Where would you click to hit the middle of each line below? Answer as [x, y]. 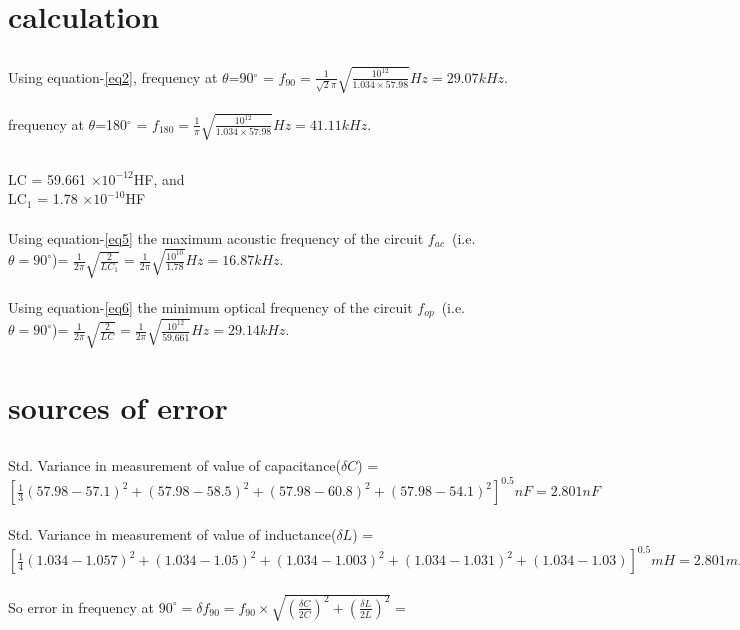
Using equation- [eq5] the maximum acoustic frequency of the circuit [216, 237]
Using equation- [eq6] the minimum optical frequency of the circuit [210, 306]
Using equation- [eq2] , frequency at [113, 76]
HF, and [159, 178]
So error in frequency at [81, 606]
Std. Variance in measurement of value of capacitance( [175, 465]
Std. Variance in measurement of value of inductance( [172, 533]
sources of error [118, 406]
